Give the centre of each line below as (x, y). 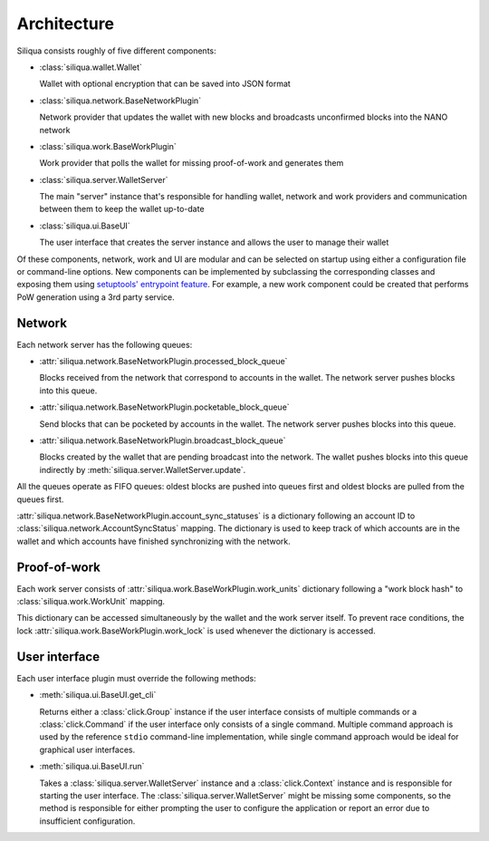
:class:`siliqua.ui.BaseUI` (85, 226)
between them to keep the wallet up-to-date (122, 209)
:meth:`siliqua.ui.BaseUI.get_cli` (98, 695)
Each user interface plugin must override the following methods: (137, 678)
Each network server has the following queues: (105, 344)
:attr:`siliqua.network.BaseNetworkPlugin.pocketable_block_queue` (164, 407)
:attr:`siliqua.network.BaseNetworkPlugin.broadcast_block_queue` (163, 440)
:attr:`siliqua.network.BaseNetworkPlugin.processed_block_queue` (163, 362)
